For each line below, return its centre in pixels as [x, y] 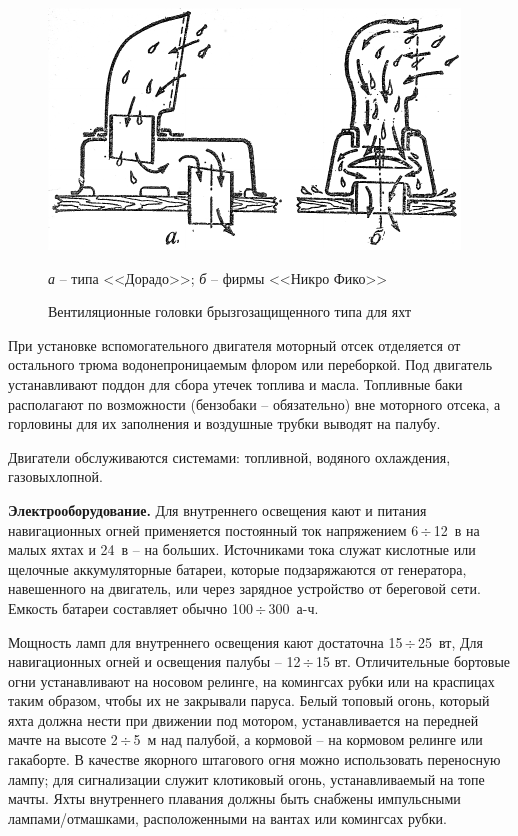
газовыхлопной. [55, 476]
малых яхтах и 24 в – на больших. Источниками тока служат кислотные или [242, 549]
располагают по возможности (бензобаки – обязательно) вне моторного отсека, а [254, 403]
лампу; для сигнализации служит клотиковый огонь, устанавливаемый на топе [246, 778]
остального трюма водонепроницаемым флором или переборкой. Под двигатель [250, 364]
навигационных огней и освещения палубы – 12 [154, 661]
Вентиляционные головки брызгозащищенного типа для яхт [229, 311]
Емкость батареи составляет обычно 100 [130, 607]
